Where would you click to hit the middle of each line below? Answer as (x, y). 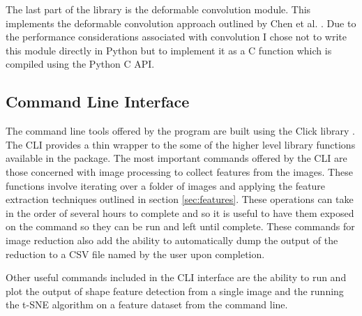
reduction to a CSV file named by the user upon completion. (135, 254)
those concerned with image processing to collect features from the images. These (179, 171)
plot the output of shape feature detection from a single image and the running (175, 291)
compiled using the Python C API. (80, 64)
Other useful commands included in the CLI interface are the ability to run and (176, 277)
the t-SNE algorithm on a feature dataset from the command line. (147, 304)
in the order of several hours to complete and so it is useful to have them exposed (180, 212)
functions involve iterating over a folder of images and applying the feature (166, 185)
